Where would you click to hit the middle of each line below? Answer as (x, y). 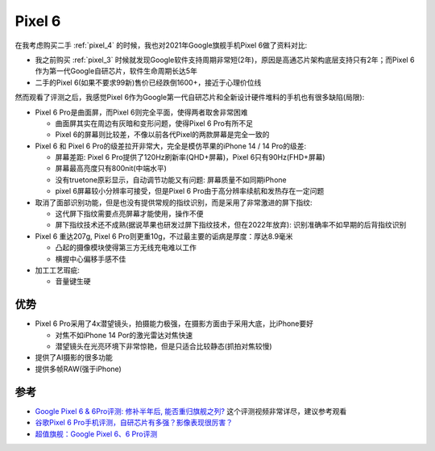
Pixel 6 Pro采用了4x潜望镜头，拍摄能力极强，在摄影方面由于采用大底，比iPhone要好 (174, 324)
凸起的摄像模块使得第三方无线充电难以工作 (126, 248)
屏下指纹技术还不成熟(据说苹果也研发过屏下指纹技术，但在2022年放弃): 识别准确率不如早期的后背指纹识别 (231, 225)
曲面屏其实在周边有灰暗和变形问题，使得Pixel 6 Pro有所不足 (154, 123)
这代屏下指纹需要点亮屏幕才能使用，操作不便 (129, 214)
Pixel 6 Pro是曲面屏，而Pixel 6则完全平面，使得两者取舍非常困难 (141, 112)
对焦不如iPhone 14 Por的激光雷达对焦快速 (124, 335)
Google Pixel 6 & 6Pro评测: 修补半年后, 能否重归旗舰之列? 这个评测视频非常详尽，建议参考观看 (191, 411)
